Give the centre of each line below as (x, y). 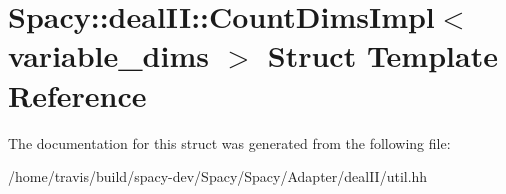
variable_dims (108, 55)
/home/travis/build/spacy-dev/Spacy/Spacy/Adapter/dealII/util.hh (218, 176)
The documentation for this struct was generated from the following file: (229, 142)
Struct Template (382, 55)
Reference (77, 94)
